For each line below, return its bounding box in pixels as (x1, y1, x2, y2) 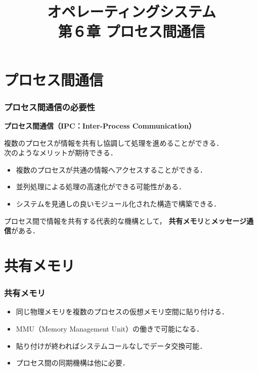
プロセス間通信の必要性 (4, 100, 95, 113)
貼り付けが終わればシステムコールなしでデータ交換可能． (16, 340, 207, 351)
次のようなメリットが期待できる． (4, 147, 117, 158)
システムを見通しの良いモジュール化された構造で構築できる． (16, 198, 221, 209)
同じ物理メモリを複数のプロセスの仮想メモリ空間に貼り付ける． (16, 306, 229, 317)
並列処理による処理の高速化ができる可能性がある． (16, 181, 186, 192)
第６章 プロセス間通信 (58, 21, 205, 42)
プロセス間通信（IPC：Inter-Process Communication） (4, 120, 196, 131)
